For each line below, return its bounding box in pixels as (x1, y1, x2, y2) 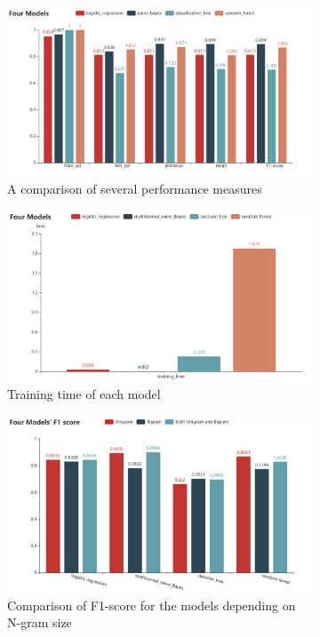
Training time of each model (7, 385, 161, 403)
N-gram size (7, 613, 72, 632)
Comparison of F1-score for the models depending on (7, 595, 296, 614)
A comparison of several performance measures (7, 179, 262, 198)
